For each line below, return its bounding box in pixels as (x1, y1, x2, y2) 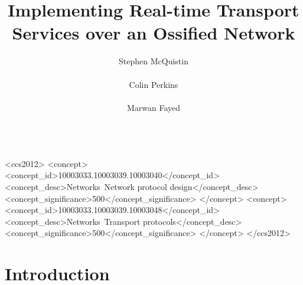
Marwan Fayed (126, 101, 181, 113)
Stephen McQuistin (119, 55, 188, 67)
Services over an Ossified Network (12, 21, 295, 45)
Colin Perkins (129, 78, 178, 90)
